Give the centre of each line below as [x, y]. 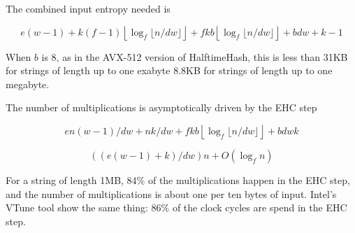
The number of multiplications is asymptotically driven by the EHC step [161, 107]
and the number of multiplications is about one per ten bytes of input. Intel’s [171, 193]
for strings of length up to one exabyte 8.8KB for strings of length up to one [169, 70]
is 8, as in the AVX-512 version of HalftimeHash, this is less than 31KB [195, 56]
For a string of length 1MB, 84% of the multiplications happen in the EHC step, [178, 179]
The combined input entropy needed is [88, 8]
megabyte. [28, 84]
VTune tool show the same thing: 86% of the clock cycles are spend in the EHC [176, 207]
